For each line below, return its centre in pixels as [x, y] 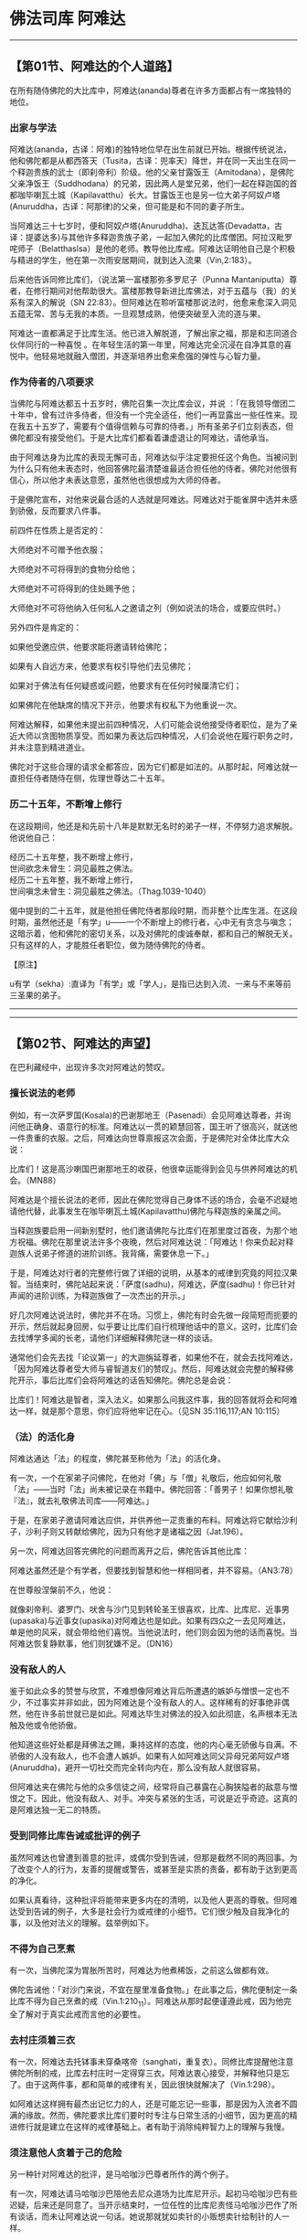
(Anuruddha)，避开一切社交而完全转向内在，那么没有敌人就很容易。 [138, 1768]
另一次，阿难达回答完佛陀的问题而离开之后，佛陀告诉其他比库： [129, 1551]
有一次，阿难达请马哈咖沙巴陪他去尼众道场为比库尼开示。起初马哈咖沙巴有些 [153, 2193]
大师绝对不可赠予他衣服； [58, 550]
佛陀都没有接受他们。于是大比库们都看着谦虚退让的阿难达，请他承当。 [142, 438]
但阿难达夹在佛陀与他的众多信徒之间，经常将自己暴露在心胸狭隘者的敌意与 [149, 1787]
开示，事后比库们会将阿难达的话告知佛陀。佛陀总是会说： [125, 1380]
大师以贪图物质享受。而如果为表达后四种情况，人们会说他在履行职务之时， [157, 736]
